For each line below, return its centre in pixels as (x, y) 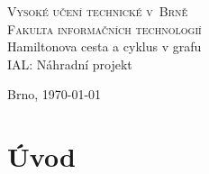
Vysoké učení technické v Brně (98, 11)
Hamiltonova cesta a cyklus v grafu (104, 46)
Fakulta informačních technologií (104, 28)
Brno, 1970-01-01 (55, 94)
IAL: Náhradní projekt (70, 64)
